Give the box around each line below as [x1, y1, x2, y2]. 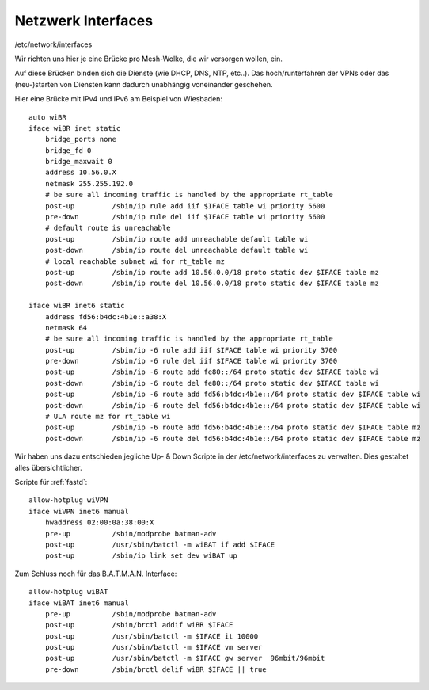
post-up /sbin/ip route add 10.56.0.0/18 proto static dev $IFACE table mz [44, 268, 380, 276]
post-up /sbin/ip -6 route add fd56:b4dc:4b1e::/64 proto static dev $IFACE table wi [44, 390, 421, 399]
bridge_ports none [44, 135, 117, 144]
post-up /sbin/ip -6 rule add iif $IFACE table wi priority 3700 [44, 345, 338, 354]
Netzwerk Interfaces [14, 12, 154, 29]
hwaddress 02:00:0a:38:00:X [44, 518, 154, 527]
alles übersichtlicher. [14, 463, 82, 472]
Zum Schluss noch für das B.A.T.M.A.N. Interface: [14, 569, 177, 578]
